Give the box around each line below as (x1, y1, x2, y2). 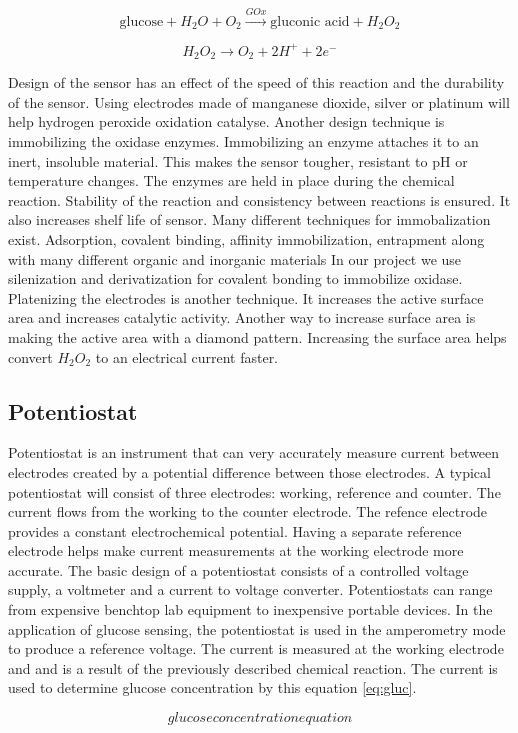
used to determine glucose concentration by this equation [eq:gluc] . (8, 677, 417, 698)
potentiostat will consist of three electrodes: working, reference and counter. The (8, 481, 501, 502)
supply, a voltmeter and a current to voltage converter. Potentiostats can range (8, 579, 493, 600)
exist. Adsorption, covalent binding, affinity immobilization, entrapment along (8, 228, 485, 249)
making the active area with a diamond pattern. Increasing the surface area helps (8, 326, 507, 347)
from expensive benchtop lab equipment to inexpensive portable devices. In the (8, 599, 493, 620)
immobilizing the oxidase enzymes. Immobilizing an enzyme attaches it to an (8, 130, 479, 151)
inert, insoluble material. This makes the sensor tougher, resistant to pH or (8, 150, 468, 171)
